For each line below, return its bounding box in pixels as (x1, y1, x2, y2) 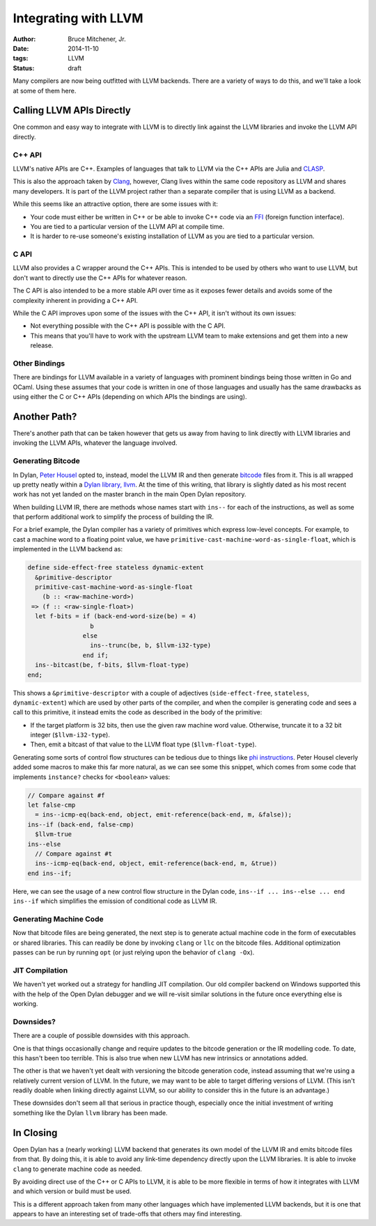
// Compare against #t (35, 849, 113, 858)
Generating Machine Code (13, 914, 104, 924)
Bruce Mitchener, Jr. (68, 35, 126, 43)
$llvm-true (35, 831, 72, 838)
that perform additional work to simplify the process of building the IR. (13, 512, 214, 521)
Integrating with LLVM (13, 10, 143, 26)
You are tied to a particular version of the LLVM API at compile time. (30, 222, 225, 230)
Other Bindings (13, 359, 65, 368)
